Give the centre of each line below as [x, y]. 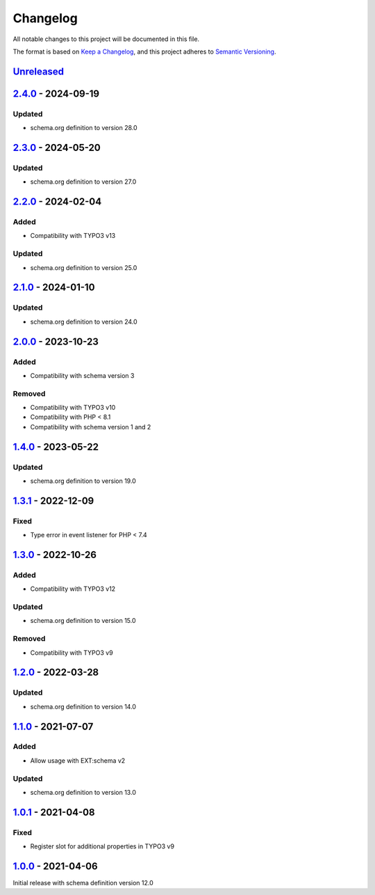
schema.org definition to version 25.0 [84, 267]
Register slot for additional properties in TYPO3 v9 [102, 846]
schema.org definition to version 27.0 [83, 182]
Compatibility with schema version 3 [82, 375]
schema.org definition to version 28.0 [84, 128]
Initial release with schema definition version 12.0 [83, 883]
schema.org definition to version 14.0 [83, 706]
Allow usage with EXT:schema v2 [78, 760]
